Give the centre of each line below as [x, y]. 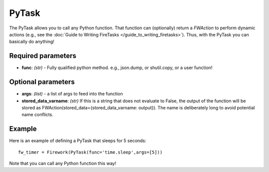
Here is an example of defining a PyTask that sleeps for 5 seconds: [78, 141]
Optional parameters [42, 82]
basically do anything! [32, 42]
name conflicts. [37, 115]
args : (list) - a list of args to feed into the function [72, 94]
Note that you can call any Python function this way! [63, 163]
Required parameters [43, 56]
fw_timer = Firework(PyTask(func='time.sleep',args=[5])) [90, 152]
